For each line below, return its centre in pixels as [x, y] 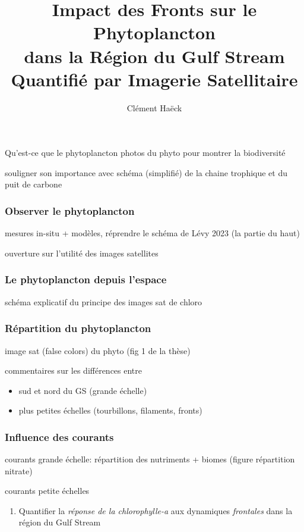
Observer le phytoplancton [70, 210]
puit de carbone [34, 184]
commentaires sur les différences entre [74, 370]
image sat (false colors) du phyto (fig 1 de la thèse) [98, 350]
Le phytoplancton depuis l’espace [86, 279]
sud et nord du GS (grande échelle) [83, 390]
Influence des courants [59, 436]
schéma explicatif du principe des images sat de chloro [104, 301]
